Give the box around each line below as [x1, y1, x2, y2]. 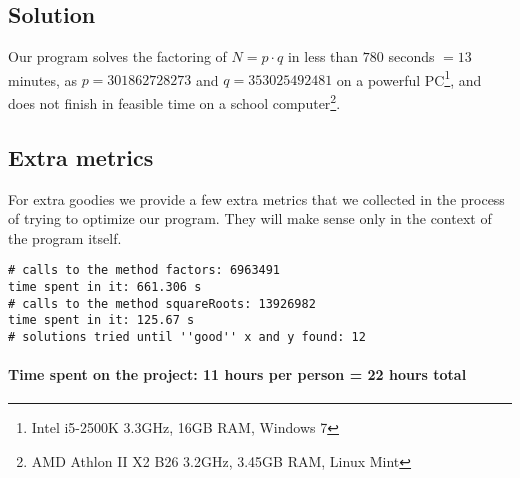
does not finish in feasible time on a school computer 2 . [8, 90, 341, 113]
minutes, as [8, 69, 77, 90]
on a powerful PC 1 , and [336, 66, 482, 90]
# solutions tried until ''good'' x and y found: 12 [8, 329, 366, 344]
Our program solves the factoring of [8, 46, 227, 67]
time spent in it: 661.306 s [8, 279, 202, 294]
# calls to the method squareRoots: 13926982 [8, 296, 316, 311]
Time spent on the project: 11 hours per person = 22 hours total [8, 364, 467, 385]
